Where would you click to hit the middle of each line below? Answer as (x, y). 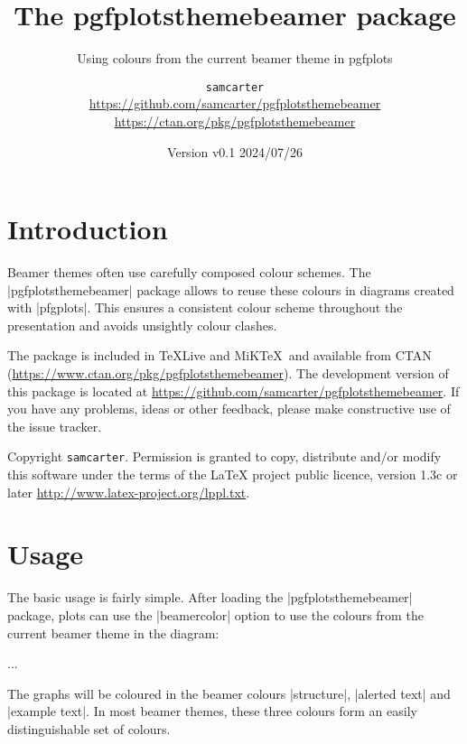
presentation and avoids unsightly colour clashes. (142, 325)
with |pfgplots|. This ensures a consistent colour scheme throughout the (205, 307)
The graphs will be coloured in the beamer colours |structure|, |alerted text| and (229, 693)
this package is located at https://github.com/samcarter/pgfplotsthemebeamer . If (233, 391)
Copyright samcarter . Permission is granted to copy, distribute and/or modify (224, 456)
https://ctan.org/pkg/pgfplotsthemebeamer (235, 121)
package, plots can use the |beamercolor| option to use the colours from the (215, 615)
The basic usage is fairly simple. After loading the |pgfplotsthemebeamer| (210, 597)
